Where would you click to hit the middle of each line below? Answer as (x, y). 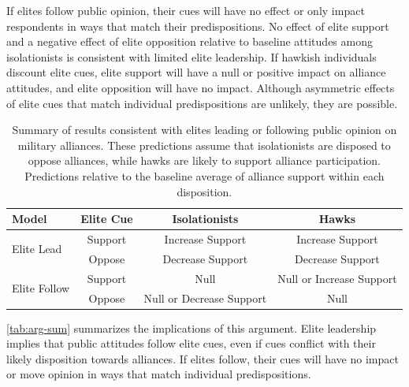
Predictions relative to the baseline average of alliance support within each (204, 175)
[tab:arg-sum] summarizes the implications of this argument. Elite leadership (191, 327)
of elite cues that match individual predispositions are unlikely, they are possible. (202, 103)
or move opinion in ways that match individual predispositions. (159, 374)
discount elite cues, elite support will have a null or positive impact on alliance (196, 72)
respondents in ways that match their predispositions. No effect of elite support (198, 26)
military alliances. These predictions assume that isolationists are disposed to (204, 145)
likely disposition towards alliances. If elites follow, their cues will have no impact (203, 358)
